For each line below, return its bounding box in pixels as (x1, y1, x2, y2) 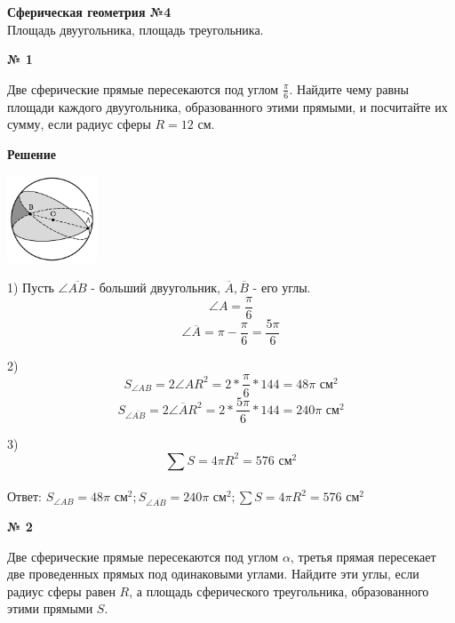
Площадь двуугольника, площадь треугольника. (7, 20, 264, 38)
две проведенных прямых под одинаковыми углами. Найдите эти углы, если (7, 564, 419, 583)
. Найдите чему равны (289, 79, 409, 98)
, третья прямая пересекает (290, 547, 436, 565)
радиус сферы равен (7, 581, 116, 600)
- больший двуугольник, (91, 278, 220, 297)
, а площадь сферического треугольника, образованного (129, 581, 429, 600)
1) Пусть (7, 278, 54, 297)
